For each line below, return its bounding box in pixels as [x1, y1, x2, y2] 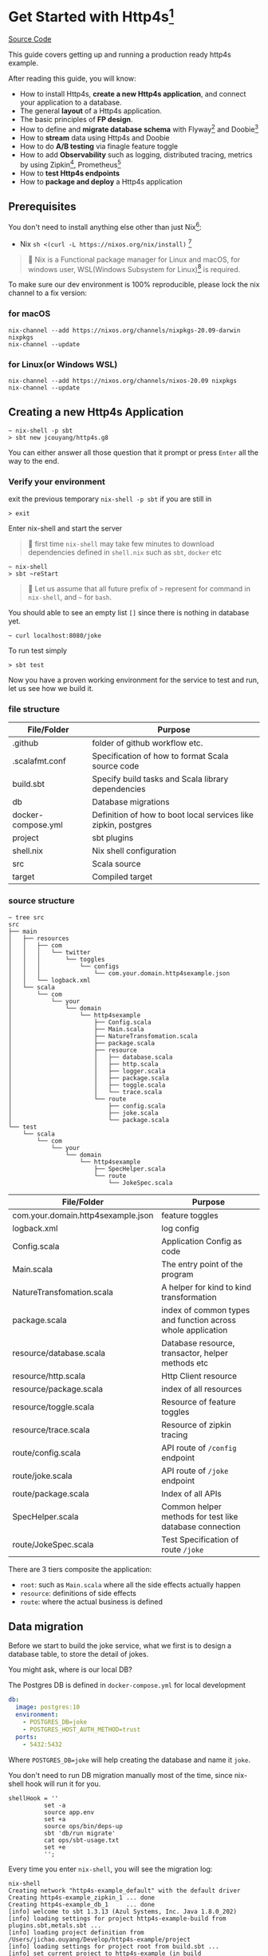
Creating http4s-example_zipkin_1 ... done [8, 1893, 156, 1902]
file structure [8, 703, 60, 714]
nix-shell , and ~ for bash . [27, 592, 112, 603]
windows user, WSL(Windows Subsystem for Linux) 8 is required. [27, 263, 241, 274]
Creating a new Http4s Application [8, 405, 184, 419]
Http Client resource [161, 1370, 238, 1381]
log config [161, 1223, 199, 1234]
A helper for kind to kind [161, 1282, 251, 1293]
